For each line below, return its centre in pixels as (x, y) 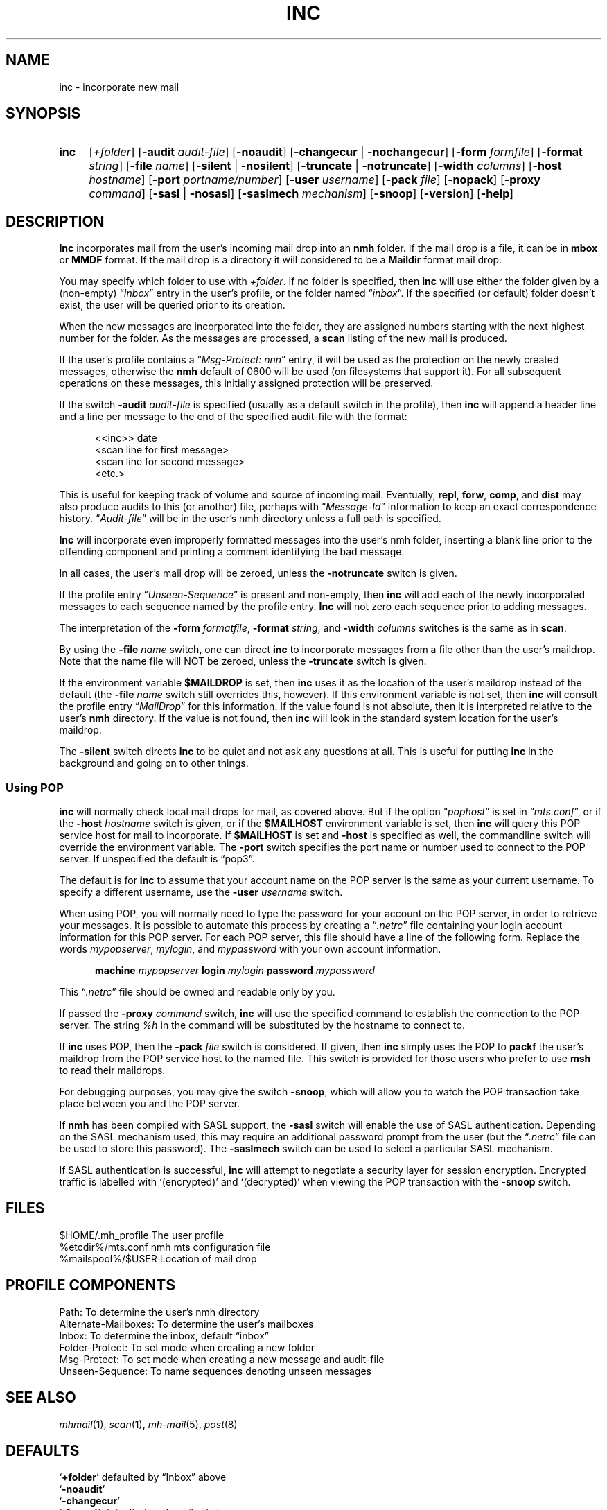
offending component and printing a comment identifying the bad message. (232, 552)
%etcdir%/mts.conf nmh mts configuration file (165, 1247)
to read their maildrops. (112, 1070)
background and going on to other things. (154, 763)
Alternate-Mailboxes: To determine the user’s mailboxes (186, 1324)
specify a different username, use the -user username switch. (201, 892)
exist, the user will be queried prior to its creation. (172, 305)
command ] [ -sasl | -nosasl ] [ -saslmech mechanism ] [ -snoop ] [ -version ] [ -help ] (301, 194)
